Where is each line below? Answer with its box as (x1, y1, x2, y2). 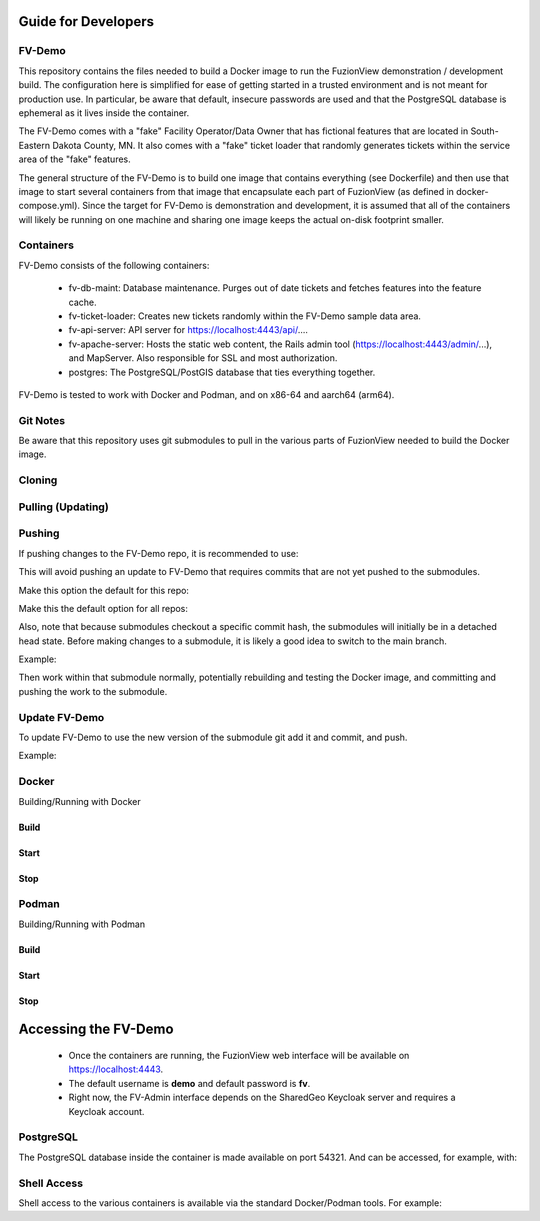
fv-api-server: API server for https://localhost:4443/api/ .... (68, 324, 309, 336)
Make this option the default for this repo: (18, 584, 190, 596)
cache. (68, 296, 97, 308)
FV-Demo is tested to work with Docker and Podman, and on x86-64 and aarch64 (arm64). (18, 388, 395, 400)
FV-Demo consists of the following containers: (18, 259, 210, 271)
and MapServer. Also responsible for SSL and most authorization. (68, 352, 338, 364)
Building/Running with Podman (18, 918, 145, 930)
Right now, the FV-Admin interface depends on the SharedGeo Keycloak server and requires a (68, 1091, 456, 1104)
